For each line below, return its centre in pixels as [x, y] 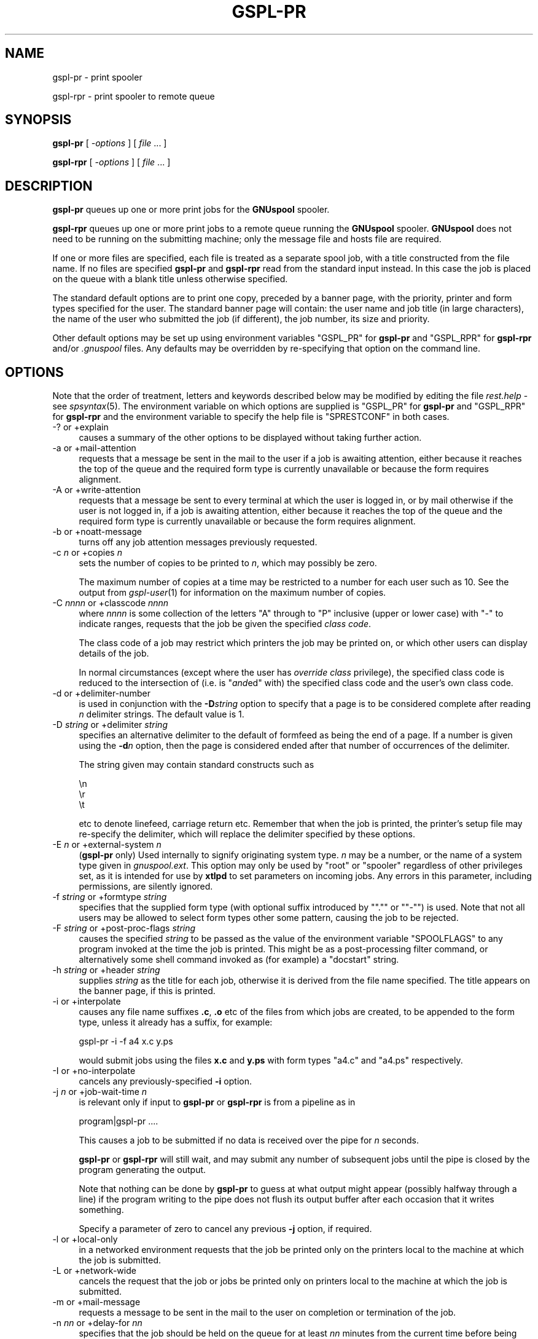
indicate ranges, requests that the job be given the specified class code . [225, 624]
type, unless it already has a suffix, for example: [176, 1022]
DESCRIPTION [49, 186]
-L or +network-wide [94, 1271]
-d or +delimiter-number [101, 693]
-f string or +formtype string [110, 897]
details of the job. [114, 654]
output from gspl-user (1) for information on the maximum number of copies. [232, 593]
